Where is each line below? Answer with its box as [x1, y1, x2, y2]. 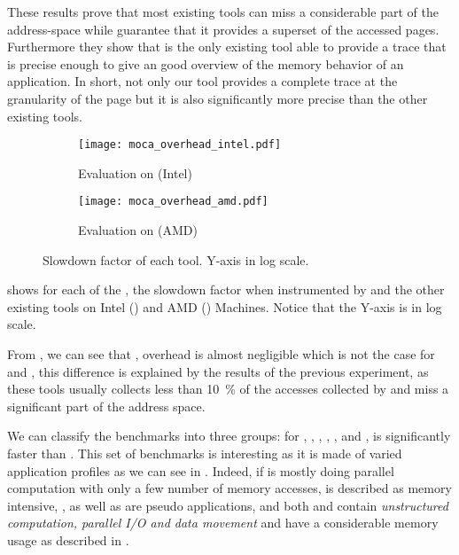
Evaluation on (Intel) [78, 163, 192, 182]
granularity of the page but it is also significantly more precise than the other [7, 89, 428, 107]
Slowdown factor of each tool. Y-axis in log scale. [43, 250, 309, 269]
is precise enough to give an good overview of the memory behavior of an [7, 54, 404, 73]
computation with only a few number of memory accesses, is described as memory [7, 479, 452, 497]
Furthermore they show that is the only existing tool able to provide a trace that [7, 37, 447, 56]
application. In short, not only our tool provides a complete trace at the [7, 72, 398, 90]
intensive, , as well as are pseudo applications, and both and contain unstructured [7, 496, 448, 514]
